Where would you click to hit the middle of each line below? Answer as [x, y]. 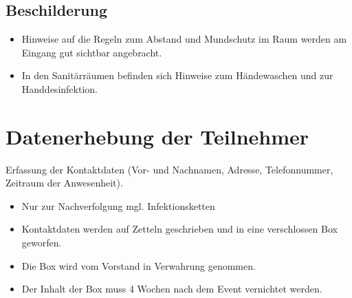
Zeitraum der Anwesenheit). [64, 183]
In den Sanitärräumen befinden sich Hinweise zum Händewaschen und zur [177, 75]
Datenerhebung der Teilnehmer [157, 136]
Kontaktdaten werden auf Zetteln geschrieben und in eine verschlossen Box [179, 229]
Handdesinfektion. [59, 88]
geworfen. [42, 243]
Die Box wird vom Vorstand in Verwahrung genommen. [139, 265]
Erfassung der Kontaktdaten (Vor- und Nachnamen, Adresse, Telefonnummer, [169, 169]
